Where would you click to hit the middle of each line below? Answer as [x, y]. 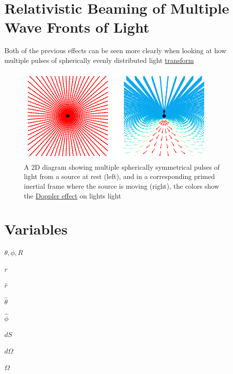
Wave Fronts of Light [77, 27]
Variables [36, 229]
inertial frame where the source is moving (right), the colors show [122, 186]
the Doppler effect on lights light [73, 195]
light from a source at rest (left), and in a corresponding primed [119, 176]
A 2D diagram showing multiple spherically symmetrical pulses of [122, 167]
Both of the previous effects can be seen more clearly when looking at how [116, 50]
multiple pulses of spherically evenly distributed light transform [99, 60]
